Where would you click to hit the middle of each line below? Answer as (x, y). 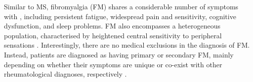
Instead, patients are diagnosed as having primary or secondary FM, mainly (119, 54)
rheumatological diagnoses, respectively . (65, 74)
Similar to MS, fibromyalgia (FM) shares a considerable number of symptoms (121, 6)
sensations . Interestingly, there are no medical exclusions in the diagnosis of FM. (127, 45)
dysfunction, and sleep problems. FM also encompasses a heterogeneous (112, 26)
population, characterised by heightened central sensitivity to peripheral (113, 35)
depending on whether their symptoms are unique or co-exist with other (113, 64)
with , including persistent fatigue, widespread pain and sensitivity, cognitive (120, 16)
